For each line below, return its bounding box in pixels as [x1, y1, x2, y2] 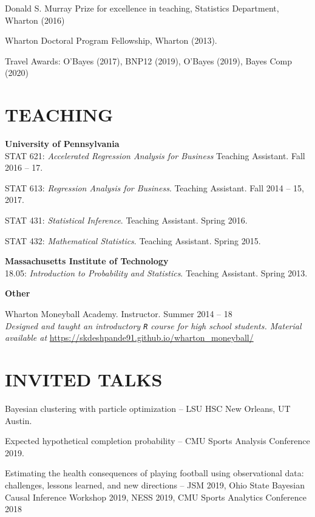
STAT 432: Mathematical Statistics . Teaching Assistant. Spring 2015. [5, 234, 261, 247]
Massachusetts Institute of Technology [5, 255, 169, 267]
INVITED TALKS [5, 367, 163, 392]
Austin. [5, 414, 32, 426]
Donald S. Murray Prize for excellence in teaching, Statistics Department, [5, 2, 279, 14]
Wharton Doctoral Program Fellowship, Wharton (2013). [5, 34, 217, 47]
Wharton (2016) [5, 13, 65, 26]
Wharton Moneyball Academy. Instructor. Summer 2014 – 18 [5, 307, 232, 320]
